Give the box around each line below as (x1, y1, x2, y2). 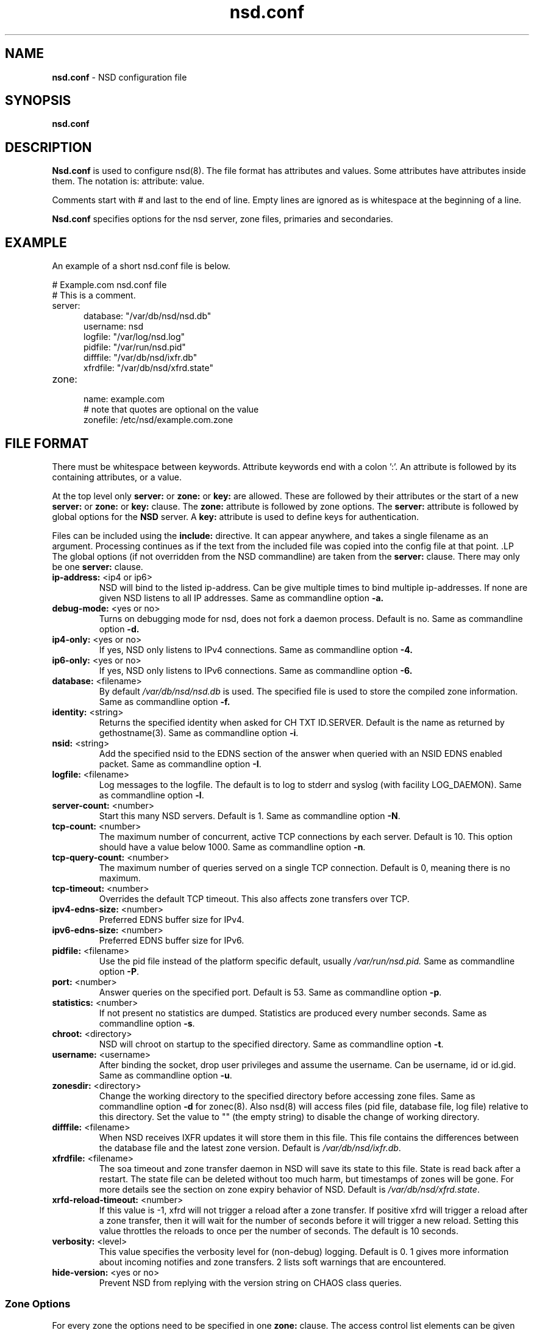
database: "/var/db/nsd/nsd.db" (84, 311, 212, 322)
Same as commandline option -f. (99, 696, 230, 707)
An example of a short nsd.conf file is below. (52, 261, 230, 272)
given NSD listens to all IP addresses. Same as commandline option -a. (99, 592, 384, 603)
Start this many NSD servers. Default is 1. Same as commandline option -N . (99, 810, 400, 821)
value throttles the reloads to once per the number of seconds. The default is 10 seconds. (99, 1225, 459, 1236)
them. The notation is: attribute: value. (52, 176, 205, 187)
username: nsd (84, 321, 144, 332)
